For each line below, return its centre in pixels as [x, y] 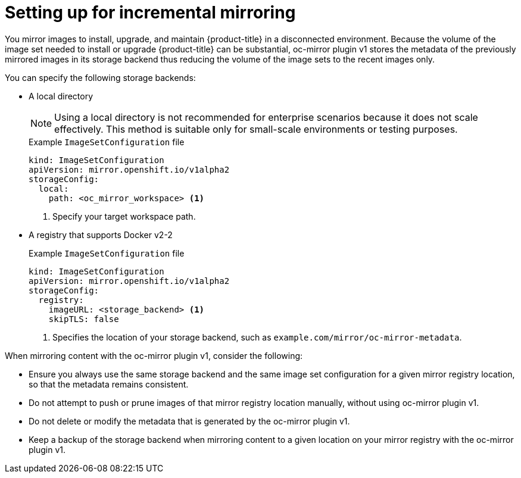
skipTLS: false [84, 319]
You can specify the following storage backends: [100, 77]
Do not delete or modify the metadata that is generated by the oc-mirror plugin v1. [189, 421]
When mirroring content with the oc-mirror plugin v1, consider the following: [154, 355]
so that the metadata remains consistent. [109, 384]
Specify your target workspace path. [124, 216]
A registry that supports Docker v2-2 [101, 235]
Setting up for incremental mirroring [150, 13]
